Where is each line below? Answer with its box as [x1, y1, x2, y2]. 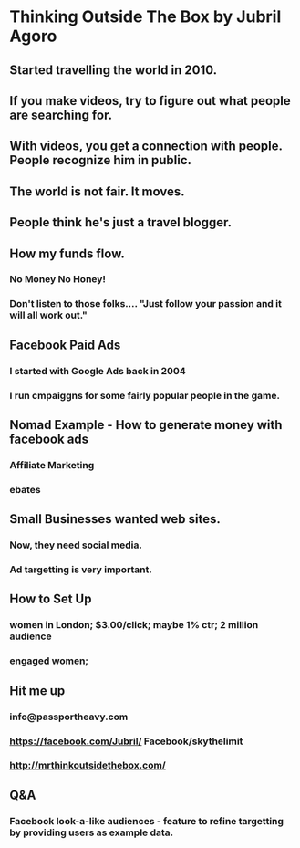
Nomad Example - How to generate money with [9, 417, 283, 433]
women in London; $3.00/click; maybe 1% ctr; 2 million [9, 619, 259, 632]
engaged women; [9, 654, 89, 667]
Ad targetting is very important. [9, 563, 152, 576]
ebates [9, 483, 41, 496]
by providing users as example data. [9, 826, 174, 839]
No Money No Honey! [9, 273, 107, 286]
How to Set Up [9, 592, 92, 607]
